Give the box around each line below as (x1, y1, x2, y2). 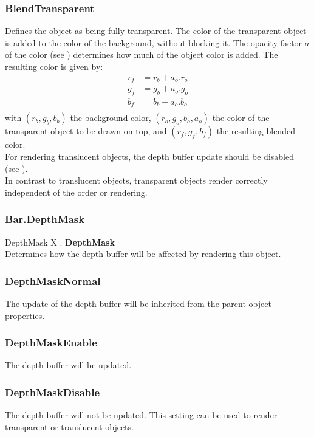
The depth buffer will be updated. (5, 359, 132, 371)
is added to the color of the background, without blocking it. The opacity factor (5, 36, 302, 49)
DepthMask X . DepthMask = (5, 235, 125, 248)
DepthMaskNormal (5, 273, 101, 288)
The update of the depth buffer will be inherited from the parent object (5, 297, 271, 310)
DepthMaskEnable (5, 335, 97, 350)
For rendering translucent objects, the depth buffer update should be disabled (5, 150, 294, 163)
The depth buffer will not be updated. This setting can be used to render (5, 408, 278, 421)
